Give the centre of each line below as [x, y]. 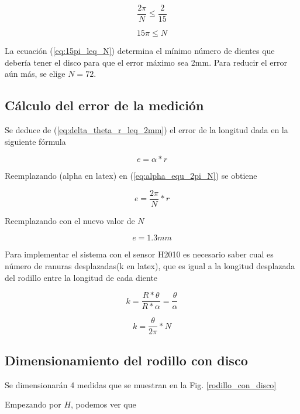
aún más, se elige [35, 74]
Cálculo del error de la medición [104, 105]
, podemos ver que [104, 404]
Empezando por [33, 404]
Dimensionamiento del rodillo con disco [126, 360]
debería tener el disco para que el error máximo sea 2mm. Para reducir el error [146, 62]
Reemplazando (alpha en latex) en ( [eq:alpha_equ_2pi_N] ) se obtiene [131, 176]
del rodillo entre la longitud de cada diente [81, 277]
